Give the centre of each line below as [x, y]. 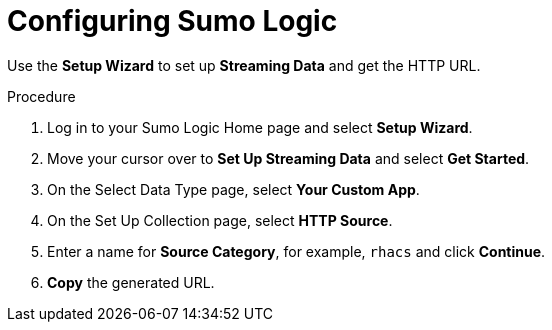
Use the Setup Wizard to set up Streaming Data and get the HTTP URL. [244, 65]
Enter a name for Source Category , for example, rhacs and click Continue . [296, 251]
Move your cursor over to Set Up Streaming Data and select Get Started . [288, 158]
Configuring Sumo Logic [172, 21]
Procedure [41, 96]
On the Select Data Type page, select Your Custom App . [233, 189]
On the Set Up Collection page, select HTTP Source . [220, 220]
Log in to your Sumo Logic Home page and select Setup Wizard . [260, 127]
